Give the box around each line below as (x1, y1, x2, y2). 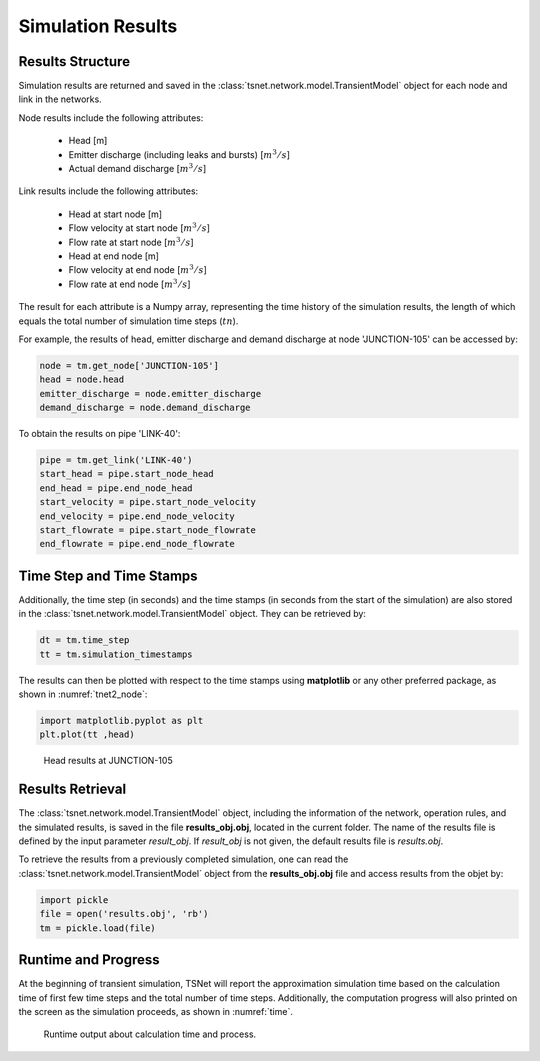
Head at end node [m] (68, 250, 160, 262)
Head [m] (68, 135, 108, 147)
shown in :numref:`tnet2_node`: (18, 688, 148, 700)
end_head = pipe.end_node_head (39, 482, 194, 494)
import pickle (39, 894, 109, 905)
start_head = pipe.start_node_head (39, 468, 214, 480)
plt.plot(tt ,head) (39, 729, 135, 740)
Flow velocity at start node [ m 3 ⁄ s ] (68, 221, 210, 234)
